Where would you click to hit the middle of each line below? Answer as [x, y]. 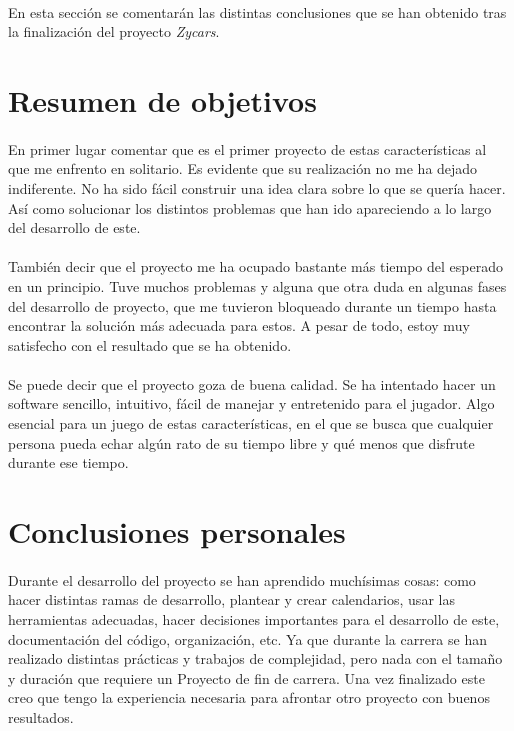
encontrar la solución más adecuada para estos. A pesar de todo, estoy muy [239, 325]
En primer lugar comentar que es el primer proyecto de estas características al [247, 148]
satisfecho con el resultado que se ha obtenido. [150, 344]
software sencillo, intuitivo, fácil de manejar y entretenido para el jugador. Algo [251, 403]
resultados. [41, 716]
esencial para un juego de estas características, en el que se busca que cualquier [251, 423]
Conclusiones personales [177, 531]
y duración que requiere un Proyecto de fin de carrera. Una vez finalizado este [246, 677]
